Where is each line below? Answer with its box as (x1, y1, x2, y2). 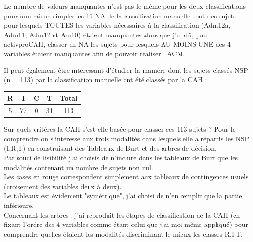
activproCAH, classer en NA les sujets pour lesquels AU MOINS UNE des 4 (4, 39, 231, 49)
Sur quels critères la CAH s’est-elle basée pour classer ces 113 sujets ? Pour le (4, 124, 235, 134)
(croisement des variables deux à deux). (4, 181, 122, 191)
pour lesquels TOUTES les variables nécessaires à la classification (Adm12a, (4, 20, 231, 30)
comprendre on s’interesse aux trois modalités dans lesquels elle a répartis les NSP (4, 133, 249, 143)
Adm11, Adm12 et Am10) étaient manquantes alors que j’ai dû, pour (4, 29, 210, 39)
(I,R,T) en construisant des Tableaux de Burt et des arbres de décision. (4, 143, 217, 153)
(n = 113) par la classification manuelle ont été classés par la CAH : (4, 74, 207, 85)
